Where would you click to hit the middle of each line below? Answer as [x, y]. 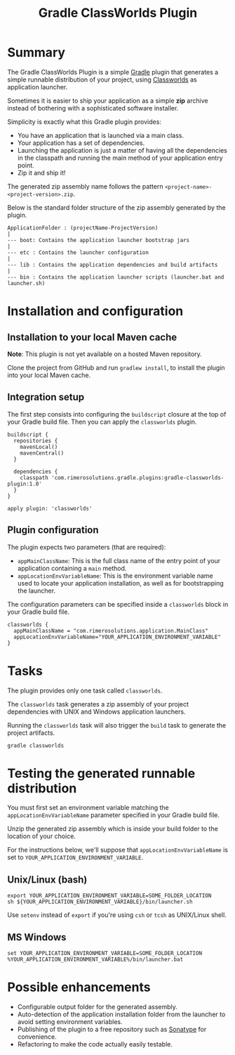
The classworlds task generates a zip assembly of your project [98, 704]
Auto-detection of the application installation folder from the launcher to [121, 1014]
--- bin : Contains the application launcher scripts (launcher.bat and [116, 277]
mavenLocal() [39, 447]
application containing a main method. [72, 568]
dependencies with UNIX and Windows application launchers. [96, 712]
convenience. [37, 1037]
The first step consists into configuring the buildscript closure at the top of [117, 414]
